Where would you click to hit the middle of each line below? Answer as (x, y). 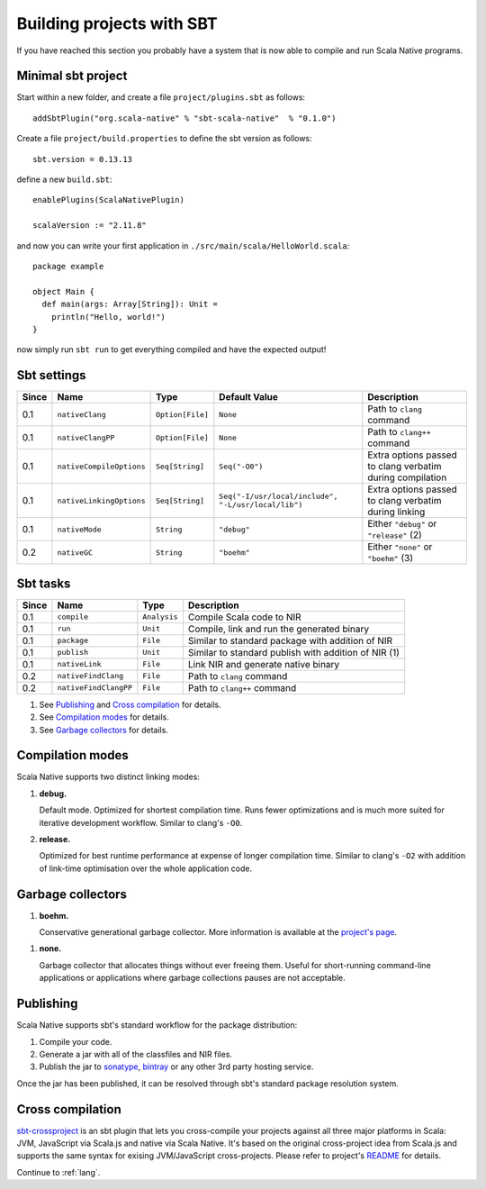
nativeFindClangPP (94, 688)
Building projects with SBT (117, 23)
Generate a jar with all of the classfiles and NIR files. (136, 1054)
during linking (396, 512)
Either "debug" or (402, 524)
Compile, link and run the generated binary (279, 629)
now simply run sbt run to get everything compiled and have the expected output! (171, 349)
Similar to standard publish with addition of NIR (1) (293, 652)
